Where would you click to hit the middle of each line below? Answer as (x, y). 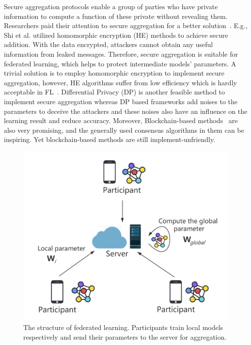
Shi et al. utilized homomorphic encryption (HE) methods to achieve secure (116, 35)
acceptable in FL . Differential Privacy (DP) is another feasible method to (115, 92)
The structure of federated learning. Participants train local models (123, 327)
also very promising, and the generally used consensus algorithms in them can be (124, 130)
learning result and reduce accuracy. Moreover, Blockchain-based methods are (121, 120)
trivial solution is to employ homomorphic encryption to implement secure (114, 73)
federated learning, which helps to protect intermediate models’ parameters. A (120, 63)
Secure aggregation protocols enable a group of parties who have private (111, 6)
